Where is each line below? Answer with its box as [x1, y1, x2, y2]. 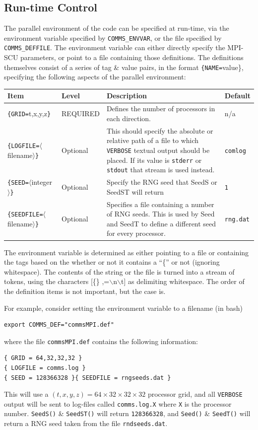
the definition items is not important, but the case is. [4, 286, 166, 296]
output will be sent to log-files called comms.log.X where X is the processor [4, 398, 232, 409]
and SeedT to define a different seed [106, 218, 216, 228]
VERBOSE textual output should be [106, 144, 210, 155]
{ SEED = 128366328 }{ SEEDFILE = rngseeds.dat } [4, 374, 171, 381]
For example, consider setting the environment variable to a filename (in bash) [4, 302, 243, 313]
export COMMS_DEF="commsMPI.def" [4, 321, 114, 329]
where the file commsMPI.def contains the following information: [4, 336, 198, 346]
